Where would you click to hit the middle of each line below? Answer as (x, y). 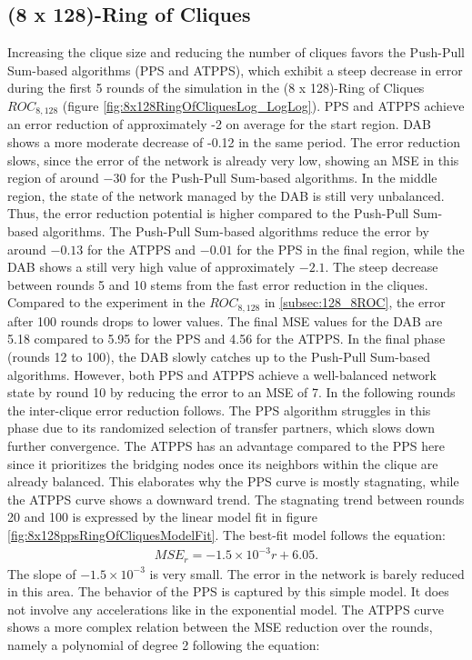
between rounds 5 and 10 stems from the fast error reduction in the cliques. (218, 284)
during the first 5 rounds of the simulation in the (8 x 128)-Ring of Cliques (216, 88)
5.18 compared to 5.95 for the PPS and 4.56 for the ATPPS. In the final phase (226, 339)
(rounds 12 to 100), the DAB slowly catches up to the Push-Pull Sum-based (219, 357)
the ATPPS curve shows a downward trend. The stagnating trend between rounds (236, 499)
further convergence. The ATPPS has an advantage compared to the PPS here (226, 445)
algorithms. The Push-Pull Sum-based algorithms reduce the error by (236, 231)
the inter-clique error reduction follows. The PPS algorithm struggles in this (219, 410)
